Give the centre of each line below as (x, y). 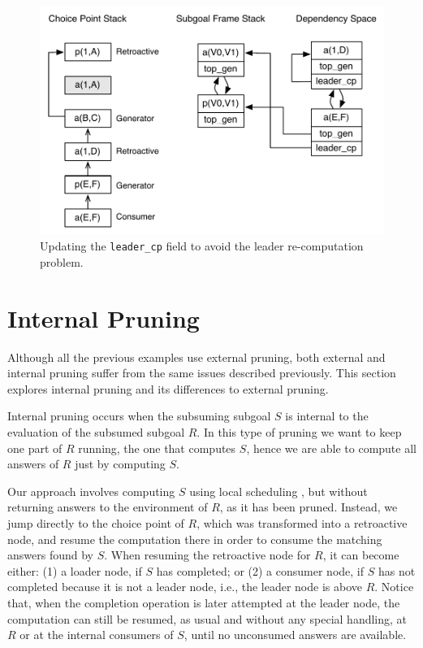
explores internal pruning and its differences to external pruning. (168, 388)
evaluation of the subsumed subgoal (96, 432)
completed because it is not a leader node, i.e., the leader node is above (185, 587)
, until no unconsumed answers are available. (295, 635)
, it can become (361, 555)
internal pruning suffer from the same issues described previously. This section (202, 373)
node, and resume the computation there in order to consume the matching (195, 539)
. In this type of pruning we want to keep (299, 432)
